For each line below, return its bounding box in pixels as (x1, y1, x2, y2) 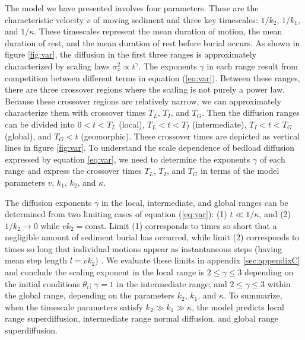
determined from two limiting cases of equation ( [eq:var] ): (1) (5, 208, 227, 220)
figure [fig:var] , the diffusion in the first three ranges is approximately (5, 48, 257, 61)
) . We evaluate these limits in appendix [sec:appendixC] (95, 254, 300, 266)
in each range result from (206, 59, 298, 72)
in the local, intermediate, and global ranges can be (101, 196, 288, 208)
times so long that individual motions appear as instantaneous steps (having (5, 242, 282, 255)
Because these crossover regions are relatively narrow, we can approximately (5, 94, 281, 107)
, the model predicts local (192, 300, 284, 313)
